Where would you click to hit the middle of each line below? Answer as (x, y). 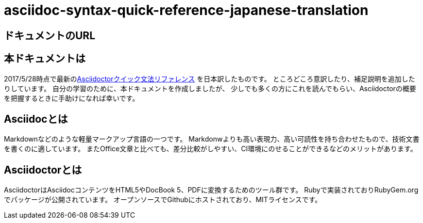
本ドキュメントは (45, 59)
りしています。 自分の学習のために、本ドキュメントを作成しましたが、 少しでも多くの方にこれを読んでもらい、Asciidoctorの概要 (210, 88)
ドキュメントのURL (50, 35)
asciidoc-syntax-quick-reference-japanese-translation (186, 10)
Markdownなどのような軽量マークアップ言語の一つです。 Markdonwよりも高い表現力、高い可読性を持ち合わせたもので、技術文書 (212, 139)
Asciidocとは (36, 119)
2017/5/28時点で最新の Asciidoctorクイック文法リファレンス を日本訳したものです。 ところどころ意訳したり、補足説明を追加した (210, 79)
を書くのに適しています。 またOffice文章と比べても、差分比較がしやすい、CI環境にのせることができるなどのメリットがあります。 (211, 149)
